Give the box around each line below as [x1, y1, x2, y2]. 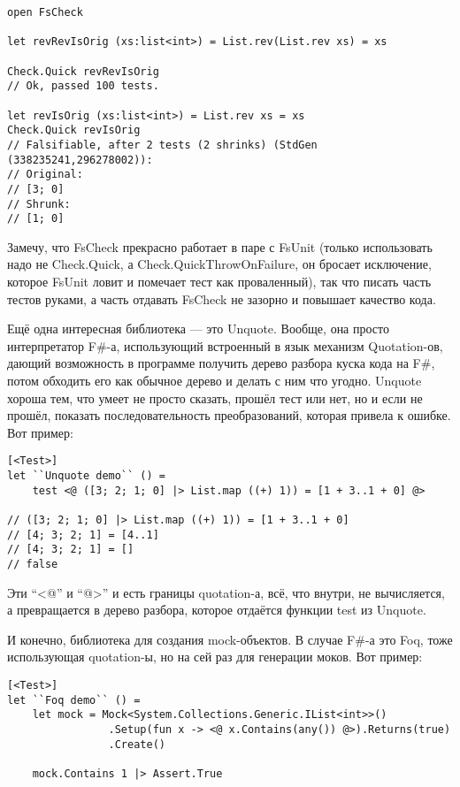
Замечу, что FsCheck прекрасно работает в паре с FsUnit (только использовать [7, 237, 433, 256]
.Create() [108, 737, 165, 751]
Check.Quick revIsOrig [7, 124, 141, 137]
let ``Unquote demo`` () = [7, 470, 165, 483]
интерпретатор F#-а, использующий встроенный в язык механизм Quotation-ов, [7, 336, 443, 355]
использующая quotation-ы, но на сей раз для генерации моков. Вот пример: [7, 647, 423, 666]
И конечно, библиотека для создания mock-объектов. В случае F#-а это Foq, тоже [7, 630, 453, 648]
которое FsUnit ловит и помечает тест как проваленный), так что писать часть [7, 272, 432, 291]
